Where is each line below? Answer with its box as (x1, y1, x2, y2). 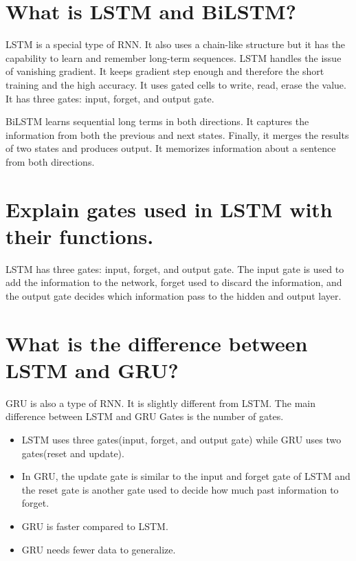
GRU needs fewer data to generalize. (21, 542, 176, 556)
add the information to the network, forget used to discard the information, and (5, 275, 342, 289)
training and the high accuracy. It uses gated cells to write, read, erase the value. (5, 77, 346, 91)
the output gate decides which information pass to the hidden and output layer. (5, 288, 342, 302)
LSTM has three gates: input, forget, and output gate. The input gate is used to (5, 261, 344, 276)
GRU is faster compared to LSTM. (21, 519, 168, 533)
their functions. (5, 221, 154, 250)
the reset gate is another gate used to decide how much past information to (21, 482, 339, 496)
